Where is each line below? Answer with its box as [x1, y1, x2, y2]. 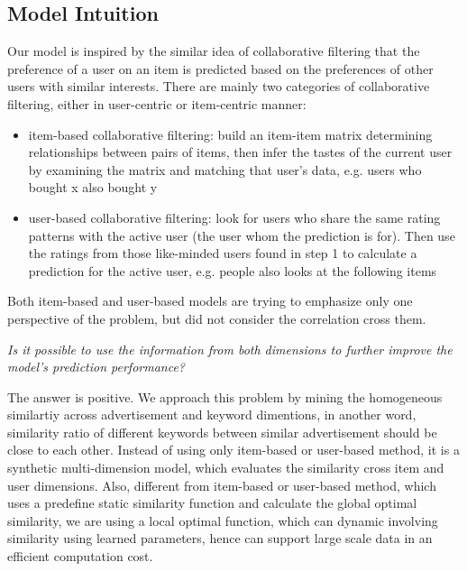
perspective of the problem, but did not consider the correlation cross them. [7, 309, 426, 327]
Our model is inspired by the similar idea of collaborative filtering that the [7, 41, 420, 60]
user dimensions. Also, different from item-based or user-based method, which [7, 475, 436, 494]
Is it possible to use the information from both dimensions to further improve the [7, 339, 453, 358]
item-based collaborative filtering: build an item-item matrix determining [28, 124, 433, 143]
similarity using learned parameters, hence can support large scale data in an [7, 529, 433, 548]
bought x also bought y [28, 178, 158, 197]
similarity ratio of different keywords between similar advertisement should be [7, 422, 437, 441]
